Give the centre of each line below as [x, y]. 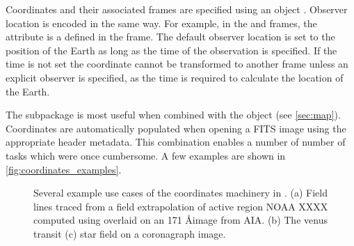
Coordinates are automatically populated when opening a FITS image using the [176, 128]
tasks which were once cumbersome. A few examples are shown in [146, 155]
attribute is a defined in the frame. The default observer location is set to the [170, 37]
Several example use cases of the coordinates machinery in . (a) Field [180, 193]
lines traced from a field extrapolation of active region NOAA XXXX [181, 206]
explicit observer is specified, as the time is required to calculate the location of [175, 77]
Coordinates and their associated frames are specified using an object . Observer [177, 9]
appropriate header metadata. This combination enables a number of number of [176, 142]
